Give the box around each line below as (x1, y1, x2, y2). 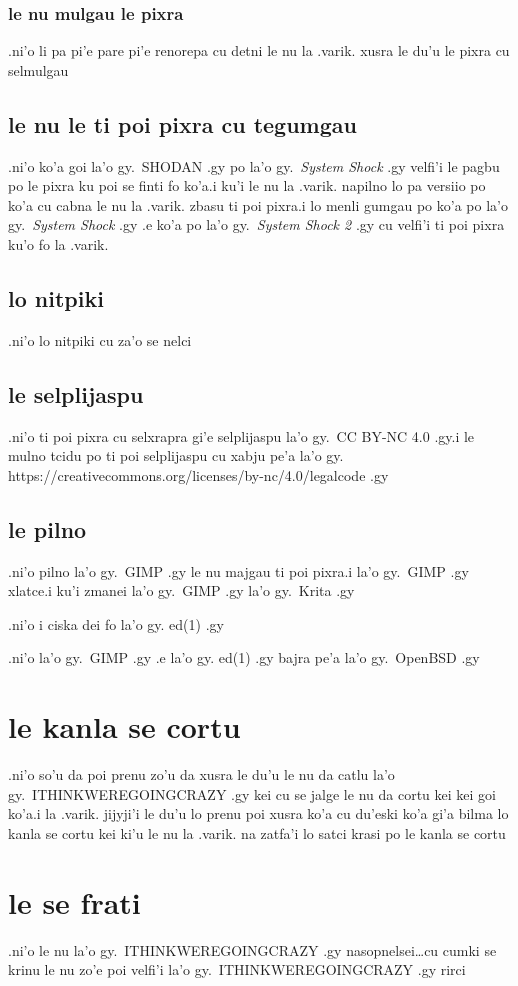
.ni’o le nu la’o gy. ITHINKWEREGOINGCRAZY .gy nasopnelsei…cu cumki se (8, 939, 497, 960)
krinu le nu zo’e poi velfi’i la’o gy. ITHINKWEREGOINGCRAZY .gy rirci (8, 959, 466, 980)
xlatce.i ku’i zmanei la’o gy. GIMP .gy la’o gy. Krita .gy (8, 580, 355, 601)
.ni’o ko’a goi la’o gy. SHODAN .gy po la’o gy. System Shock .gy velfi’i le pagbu (8, 155, 500, 176)
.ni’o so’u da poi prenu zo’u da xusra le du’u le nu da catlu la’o (8, 764, 395, 785)
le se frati (8, 881, 141, 922)
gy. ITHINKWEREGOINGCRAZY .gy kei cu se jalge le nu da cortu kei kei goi (8, 783, 496, 804)
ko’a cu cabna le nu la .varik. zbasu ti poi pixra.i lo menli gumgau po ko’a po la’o (8, 194, 508, 215)
